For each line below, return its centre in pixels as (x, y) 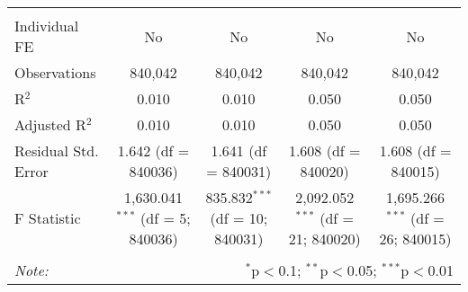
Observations (55, 72)
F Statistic (48, 218)
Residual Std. (57, 150)
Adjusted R (50, 124)
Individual (47, 26)
